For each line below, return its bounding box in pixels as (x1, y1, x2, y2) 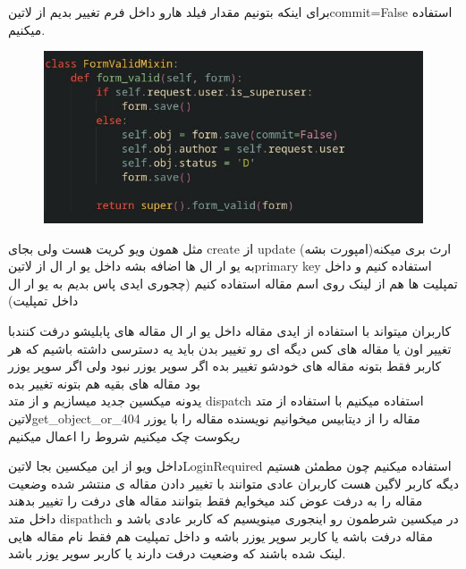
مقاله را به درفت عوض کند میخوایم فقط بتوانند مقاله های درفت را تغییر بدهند (8, 491, 423, 510)
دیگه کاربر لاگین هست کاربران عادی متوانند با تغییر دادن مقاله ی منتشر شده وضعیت (8, 473, 459, 492)
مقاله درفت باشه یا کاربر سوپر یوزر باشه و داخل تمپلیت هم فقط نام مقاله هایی (8, 526, 433, 545)
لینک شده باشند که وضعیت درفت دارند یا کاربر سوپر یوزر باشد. (8, 544, 346, 563)
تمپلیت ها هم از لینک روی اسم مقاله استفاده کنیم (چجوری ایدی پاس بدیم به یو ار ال (8, 273, 458, 292)
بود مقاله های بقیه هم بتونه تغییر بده (8, 373, 200, 392)
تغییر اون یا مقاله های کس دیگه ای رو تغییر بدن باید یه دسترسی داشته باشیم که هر (8, 339, 452, 357)
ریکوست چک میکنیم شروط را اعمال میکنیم (8, 426, 241, 445)
